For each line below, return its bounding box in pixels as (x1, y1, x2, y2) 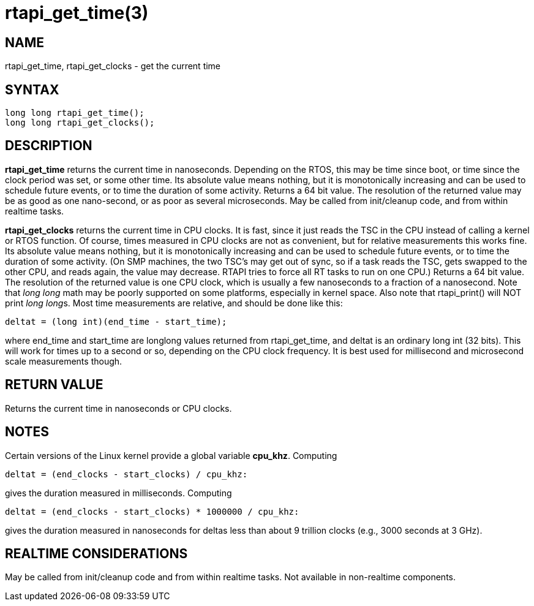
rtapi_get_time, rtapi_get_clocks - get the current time (5, 61, 221, 72)
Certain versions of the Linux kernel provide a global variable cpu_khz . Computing (5, 450, 337, 461)
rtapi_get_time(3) (5, 2, 149, 23)
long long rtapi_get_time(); (5, 108, 145, 118)
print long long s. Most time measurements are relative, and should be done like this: (5, 297, 343, 308)
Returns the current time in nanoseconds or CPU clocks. (5, 403, 232, 414)
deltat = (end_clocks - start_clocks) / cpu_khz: (5, 469, 248, 479)
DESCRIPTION (5, 138, 92, 154)
